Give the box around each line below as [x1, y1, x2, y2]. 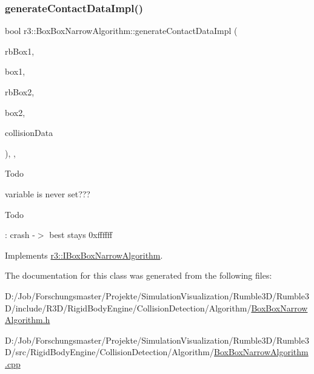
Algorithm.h [5, 313, 50, 326]
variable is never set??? [5, 187, 90, 200]
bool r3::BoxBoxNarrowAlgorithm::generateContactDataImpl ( [5, 24, 238, 37]
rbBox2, [5, 86, 35, 98]
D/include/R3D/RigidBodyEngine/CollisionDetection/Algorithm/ [5, 301, 252, 314]
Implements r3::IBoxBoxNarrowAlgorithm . [5, 248, 163, 261]
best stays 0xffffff [49, 228, 113, 241]
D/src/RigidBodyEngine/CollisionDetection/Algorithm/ [5, 345, 215, 358]
